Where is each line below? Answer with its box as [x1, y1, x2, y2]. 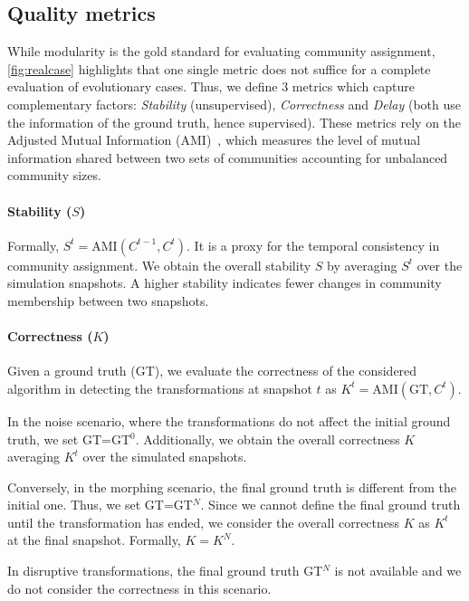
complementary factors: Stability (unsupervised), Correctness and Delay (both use [7, 94, 461, 113]
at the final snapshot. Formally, [7, 530, 181, 549]
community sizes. [7, 166, 101, 185]
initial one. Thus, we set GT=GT [7, 495, 193, 514]
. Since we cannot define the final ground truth [200, 495, 461, 514]
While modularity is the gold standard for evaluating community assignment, [7, 42, 435, 61]
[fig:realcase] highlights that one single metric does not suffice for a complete [7, 59, 431, 78]
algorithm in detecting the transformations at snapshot [7, 378, 312, 397]
